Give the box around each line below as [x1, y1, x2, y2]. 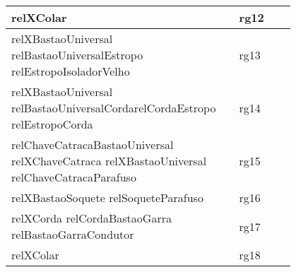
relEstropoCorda [11, 116, 93, 132]
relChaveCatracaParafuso [11, 169, 136, 185]
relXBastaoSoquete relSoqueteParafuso [11, 189, 203, 206]
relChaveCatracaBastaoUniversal [11, 136, 174, 153]
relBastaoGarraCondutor [11, 226, 134, 242]
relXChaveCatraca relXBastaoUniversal [11, 153, 207, 169]
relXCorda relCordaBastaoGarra [11, 210, 172, 226]
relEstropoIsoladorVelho [11, 63, 130, 79]
